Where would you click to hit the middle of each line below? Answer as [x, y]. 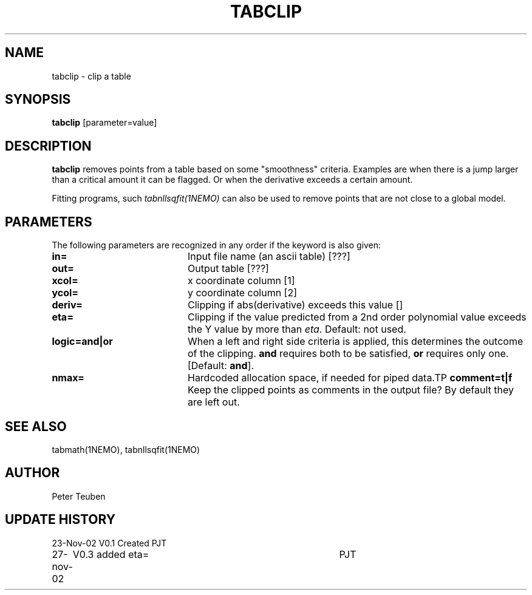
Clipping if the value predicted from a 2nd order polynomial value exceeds [357, 317]
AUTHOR [32, 473]
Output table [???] [228, 269]
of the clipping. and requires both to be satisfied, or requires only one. [348, 354]
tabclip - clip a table [91, 76]
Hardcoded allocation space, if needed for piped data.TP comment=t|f [350, 378]
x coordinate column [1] [241, 281]
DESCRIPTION [48, 146]
